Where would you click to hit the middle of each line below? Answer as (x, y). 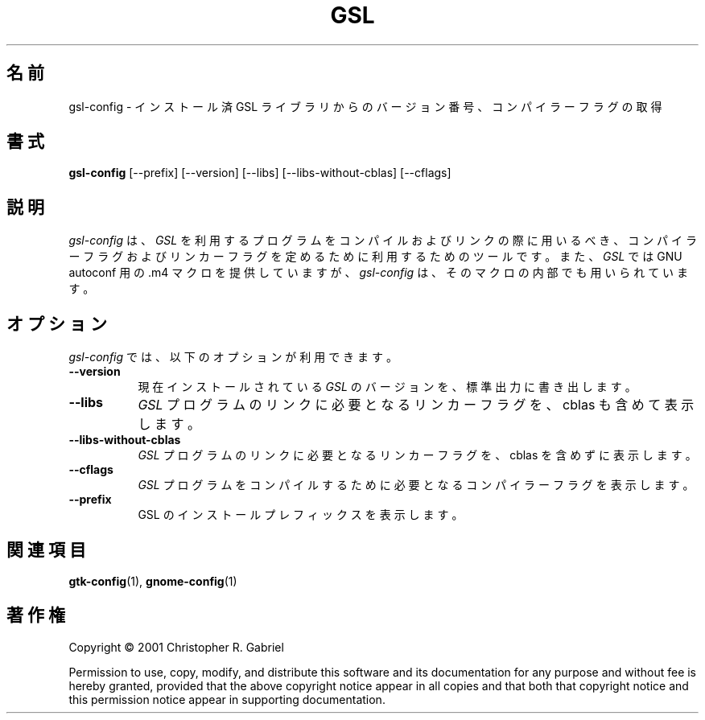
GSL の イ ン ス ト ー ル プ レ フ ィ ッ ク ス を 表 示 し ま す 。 (301, 515)
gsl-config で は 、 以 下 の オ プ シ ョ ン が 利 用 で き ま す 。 (233, 357)
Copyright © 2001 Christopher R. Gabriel (176, 647)
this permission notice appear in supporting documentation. (227, 699)
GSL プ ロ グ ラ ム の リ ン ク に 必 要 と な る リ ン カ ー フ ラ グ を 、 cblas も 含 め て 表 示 (416, 405)
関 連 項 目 (46, 549)
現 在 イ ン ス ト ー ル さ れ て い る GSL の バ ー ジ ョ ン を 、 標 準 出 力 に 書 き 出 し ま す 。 (387, 387)
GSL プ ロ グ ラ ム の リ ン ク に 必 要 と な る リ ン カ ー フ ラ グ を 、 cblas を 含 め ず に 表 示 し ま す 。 (417, 455)
